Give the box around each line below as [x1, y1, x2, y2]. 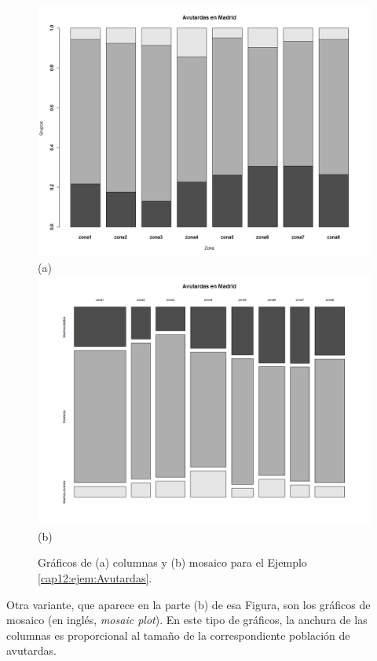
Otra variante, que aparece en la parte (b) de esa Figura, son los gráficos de [6, 596, 371, 612]
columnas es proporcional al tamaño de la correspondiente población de [6, 626, 350, 643]
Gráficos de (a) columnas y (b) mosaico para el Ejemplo [38, 554, 307, 571]
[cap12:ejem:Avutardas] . [38, 569, 152, 586]
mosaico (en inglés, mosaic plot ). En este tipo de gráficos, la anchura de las [6, 611, 368, 628]
